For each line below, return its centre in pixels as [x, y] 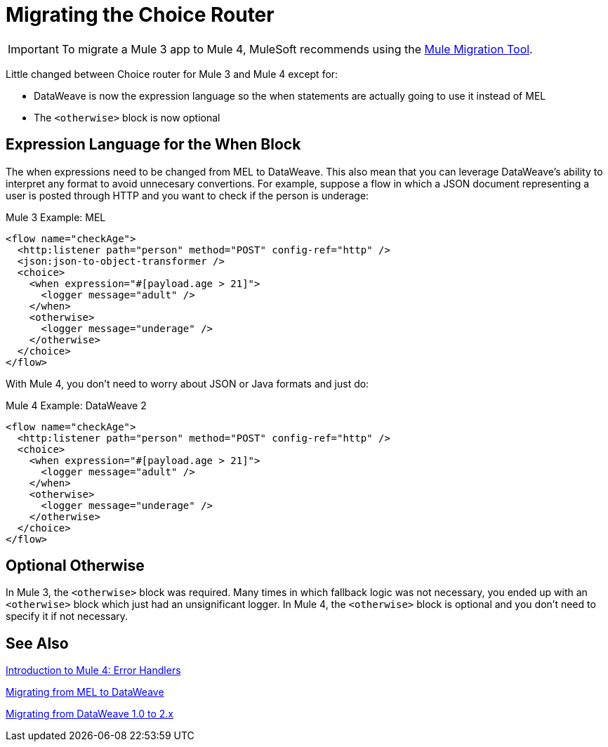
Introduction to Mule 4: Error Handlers [93, 670]
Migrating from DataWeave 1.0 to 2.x [90, 714]
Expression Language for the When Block [153, 145]
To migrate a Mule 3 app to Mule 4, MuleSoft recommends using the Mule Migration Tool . [297, 49]
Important [33, 49]
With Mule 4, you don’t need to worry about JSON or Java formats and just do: [187, 383]
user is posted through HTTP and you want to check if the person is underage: [187, 195]
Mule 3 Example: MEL [56, 217]
